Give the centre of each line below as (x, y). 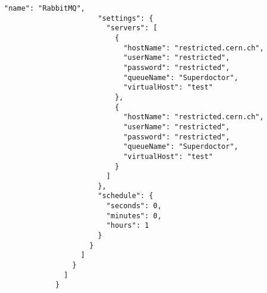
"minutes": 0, (134, 216)
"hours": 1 (128, 226)
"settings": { (125, 18)
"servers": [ (132, 28)
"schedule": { (125, 196)
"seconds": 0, (134, 206)
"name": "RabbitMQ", (45, 8)
